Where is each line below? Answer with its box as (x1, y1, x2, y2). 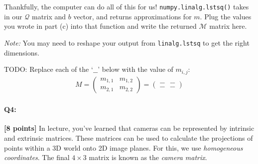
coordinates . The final (4, 152, 70, 163)
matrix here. (209, 21, 247, 31)
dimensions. (4, 47, 39, 57)
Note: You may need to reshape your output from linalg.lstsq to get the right (4, 37, 250, 48)
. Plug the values (200, 11, 252, 21)
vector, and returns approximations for (73, 11, 192, 21)
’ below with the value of (98, 64, 173, 74)
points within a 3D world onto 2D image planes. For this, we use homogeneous (4, 142, 243, 153)
